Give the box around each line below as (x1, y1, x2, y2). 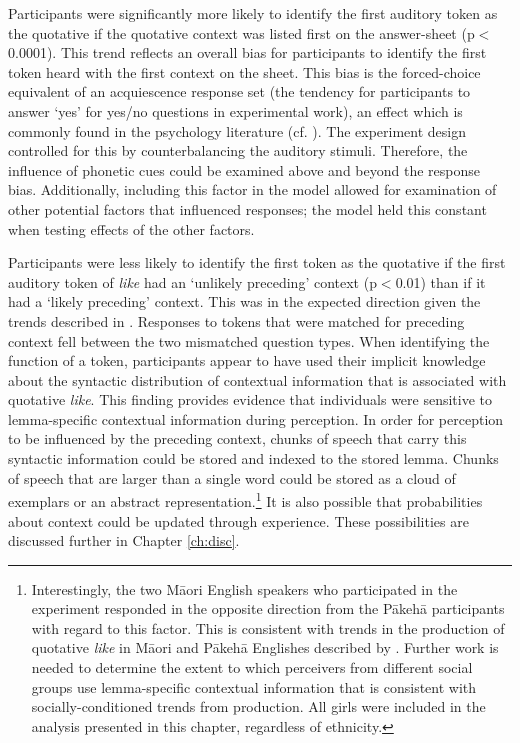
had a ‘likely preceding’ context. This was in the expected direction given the (8, 291, 481, 312)
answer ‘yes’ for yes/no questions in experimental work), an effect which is (8, 100, 463, 121)
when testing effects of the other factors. (8, 218, 255, 239)
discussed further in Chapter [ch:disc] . (8, 530, 240, 551)
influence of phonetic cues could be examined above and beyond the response (8, 159, 480, 180)
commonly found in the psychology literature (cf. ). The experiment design (8, 120, 467, 141)
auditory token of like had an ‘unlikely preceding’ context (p (8, 271, 377, 292)
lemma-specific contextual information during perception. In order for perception (8, 408, 504, 429)
